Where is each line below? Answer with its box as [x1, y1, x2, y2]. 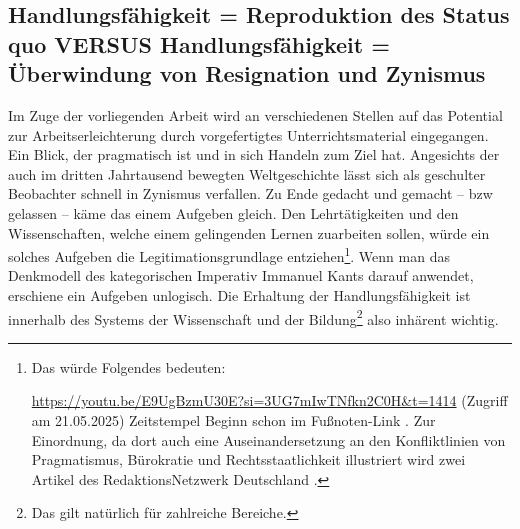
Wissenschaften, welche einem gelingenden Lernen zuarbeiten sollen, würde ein [8, 222, 490, 243]
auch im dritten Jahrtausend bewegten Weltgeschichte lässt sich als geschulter [8, 163, 486, 184]
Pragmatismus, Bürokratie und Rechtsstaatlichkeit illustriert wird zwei [31, 449, 466, 470]
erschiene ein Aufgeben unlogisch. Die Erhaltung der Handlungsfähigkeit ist [8, 284, 471, 305]
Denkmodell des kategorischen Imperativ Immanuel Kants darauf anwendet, [8, 265, 474, 286]
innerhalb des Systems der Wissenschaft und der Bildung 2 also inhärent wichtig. [8, 305, 499, 329]
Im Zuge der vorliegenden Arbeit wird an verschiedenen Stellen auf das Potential [8, 104, 503, 125]
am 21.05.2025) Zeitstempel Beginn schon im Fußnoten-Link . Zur [31, 410, 436, 431]
